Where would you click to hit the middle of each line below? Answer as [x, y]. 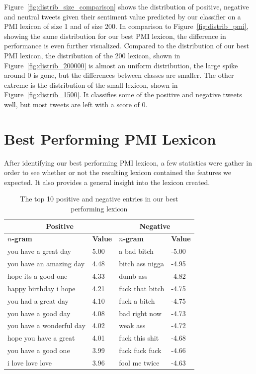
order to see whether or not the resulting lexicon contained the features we [118, 172]
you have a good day [39, 313]
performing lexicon [99, 209]
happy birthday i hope [42, 288]
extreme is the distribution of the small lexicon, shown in [91, 85]
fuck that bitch [142, 288]
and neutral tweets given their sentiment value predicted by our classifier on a [123, 16]
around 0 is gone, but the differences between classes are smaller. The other [119, 75]
